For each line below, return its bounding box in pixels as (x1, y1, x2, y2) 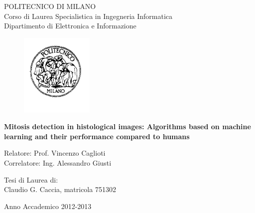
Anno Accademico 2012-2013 (4, 201, 92, 211)
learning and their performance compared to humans (4, 131, 190, 141)
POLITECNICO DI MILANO (4, 1, 96, 11)
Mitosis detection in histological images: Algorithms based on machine (4, 121, 251, 132)
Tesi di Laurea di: (4, 174, 58, 185)
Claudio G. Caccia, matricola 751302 (4, 184, 116, 195)
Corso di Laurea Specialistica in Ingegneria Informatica (4, 10, 173, 21)
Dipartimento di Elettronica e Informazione (4, 20, 136, 31)
